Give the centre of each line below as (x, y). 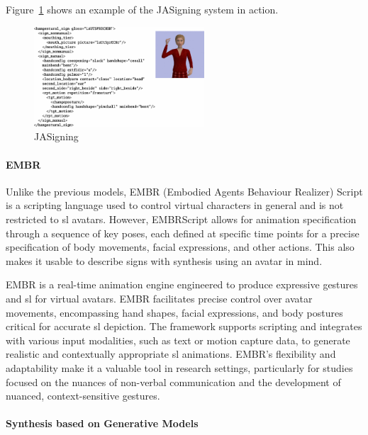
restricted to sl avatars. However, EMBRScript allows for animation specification (181, 219)
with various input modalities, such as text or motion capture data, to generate (178, 340)
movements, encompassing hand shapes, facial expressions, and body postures (174, 312)
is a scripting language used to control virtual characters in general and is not (175, 205)
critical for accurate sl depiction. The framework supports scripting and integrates (184, 326)
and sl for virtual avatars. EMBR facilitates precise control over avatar (159, 298)
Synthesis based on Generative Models (102, 423)
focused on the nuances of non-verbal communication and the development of (173, 382)
